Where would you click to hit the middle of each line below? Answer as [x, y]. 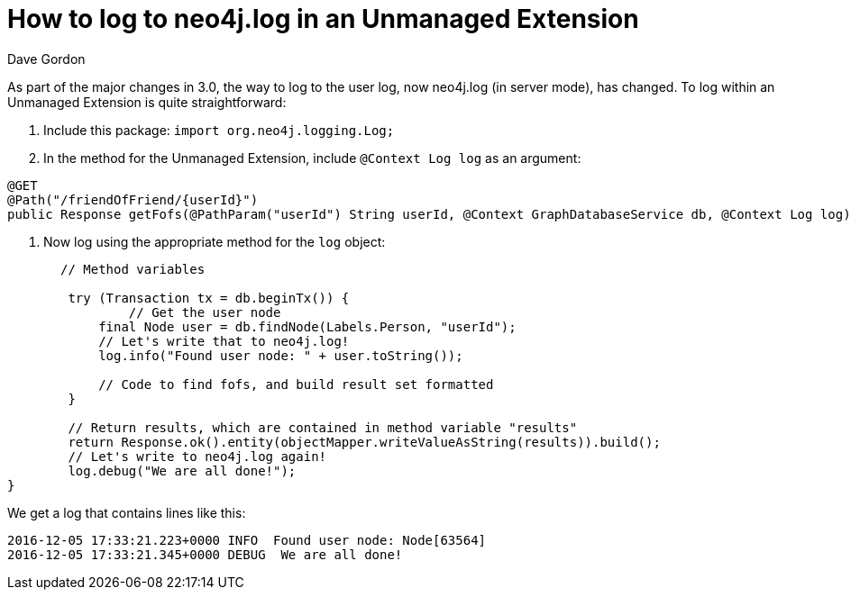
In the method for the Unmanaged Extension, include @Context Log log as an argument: [312, 158]
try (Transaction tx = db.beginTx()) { [209, 298]
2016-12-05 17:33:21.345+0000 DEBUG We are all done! [205, 554]
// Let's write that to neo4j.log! [224, 341]
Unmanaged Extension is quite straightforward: [147, 102]
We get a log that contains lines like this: [127, 512]
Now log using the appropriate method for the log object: [215, 241]
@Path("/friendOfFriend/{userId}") [133, 199]
